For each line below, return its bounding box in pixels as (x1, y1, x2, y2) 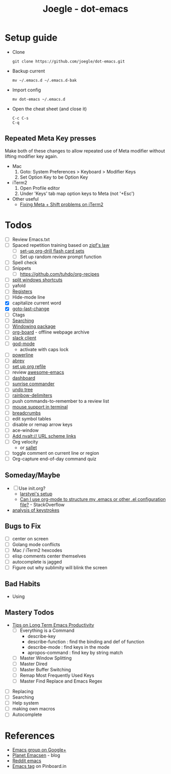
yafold (12, 283, 26, 289)
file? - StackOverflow (19, 501, 65, 508)
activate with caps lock (19, 346, 69, 352)
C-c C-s (12, 115, 29, 121)
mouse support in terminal (12, 404, 68, 410)
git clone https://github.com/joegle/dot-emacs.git (12, 59, 125, 64)
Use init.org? (18, 485, 46, 491)
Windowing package (12, 323, 56, 329)
